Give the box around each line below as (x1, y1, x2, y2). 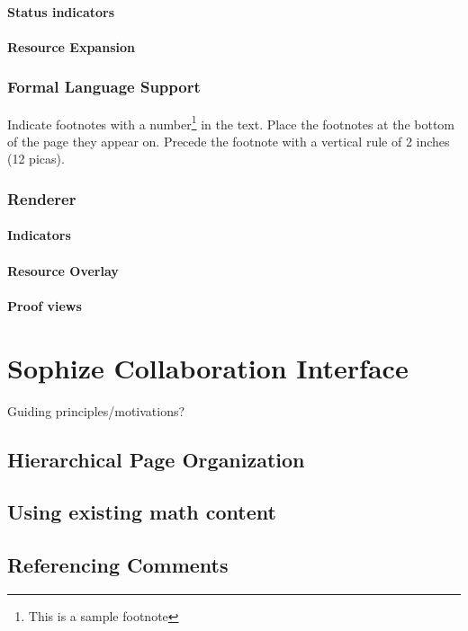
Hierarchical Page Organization (7, 445, 305, 473)
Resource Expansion (7, 37, 135, 56)
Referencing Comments (7, 551, 229, 579)
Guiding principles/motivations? (7, 401, 185, 420)
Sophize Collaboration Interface (7, 349, 409, 386)
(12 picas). (7, 149, 65, 168)
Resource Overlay (7, 261, 119, 280)
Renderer (7, 187, 76, 209)
